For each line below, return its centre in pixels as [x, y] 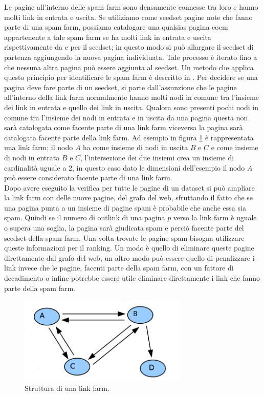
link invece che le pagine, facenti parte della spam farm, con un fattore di [119, 268]
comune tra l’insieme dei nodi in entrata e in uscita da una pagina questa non [126, 117]
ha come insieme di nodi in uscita [136, 147]
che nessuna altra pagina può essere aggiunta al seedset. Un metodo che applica [129, 67]
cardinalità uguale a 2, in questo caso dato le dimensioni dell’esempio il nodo [125, 167]
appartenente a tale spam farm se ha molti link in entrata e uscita [108, 37]
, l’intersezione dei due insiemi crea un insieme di [157, 157]
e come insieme [235, 147]
